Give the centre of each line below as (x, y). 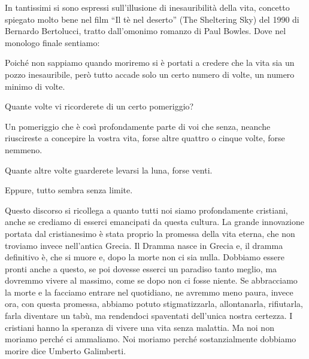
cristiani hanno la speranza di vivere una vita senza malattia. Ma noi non (140, 327)
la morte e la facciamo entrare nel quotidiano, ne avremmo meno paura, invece (149, 292)
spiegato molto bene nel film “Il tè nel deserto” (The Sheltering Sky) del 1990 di (152, 19)
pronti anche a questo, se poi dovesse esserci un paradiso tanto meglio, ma (141, 268)
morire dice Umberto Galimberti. (66, 350)
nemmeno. (24, 149)
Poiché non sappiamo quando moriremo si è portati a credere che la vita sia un (150, 63)
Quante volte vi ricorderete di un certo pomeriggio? (99, 106)
